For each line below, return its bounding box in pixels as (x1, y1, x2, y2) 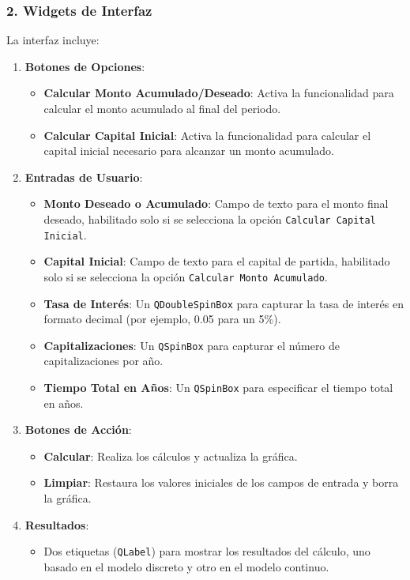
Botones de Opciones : (24, 58, 145, 74)
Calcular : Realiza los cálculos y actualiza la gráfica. (43, 447, 298, 464)
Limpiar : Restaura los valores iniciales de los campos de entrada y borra (43, 474, 399, 491)
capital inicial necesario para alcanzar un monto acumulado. (43, 142, 334, 159)
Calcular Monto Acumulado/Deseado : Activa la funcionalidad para (43, 85, 394, 101)
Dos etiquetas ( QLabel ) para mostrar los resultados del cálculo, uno (43, 543, 371, 559)
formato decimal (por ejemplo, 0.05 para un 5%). (43, 311, 281, 327)
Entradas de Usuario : (24, 168, 143, 185)
